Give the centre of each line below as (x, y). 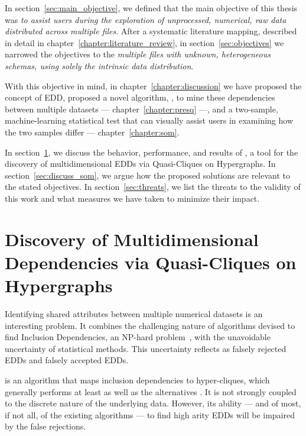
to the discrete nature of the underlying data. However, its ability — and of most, (153, 403)
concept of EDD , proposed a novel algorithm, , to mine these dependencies (140, 97)
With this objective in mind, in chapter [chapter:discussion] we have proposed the (153, 85)
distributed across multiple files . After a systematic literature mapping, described (151, 31)
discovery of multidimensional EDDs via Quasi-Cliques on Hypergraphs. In (140, 164)
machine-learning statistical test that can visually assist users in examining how (149, 120)
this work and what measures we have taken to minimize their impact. (132, 198)
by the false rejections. (45, 426)
